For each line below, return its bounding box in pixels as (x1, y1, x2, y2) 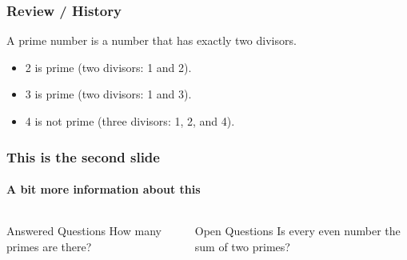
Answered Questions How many (6, 222, 162, 239)
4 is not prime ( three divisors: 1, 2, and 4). (25, 113, 235, 129)
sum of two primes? (194, 238, 290, 254)
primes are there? (6, 238, 92, 254)
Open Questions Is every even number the (194, 222, 401, 239)
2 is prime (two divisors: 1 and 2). (25, 58, 192, 75)
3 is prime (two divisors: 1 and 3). (25, 86, 192, 102)
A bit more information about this (6, 181, 201, 198)
